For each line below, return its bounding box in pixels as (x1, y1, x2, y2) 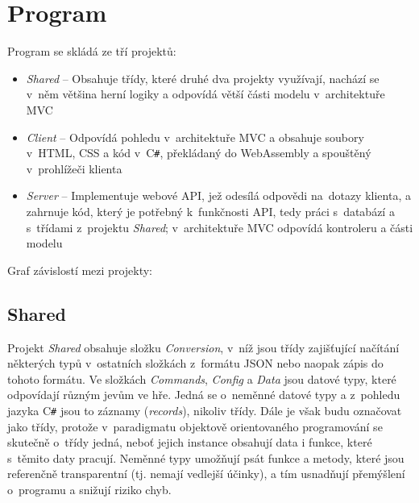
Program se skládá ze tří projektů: (7, 43, 176, 60)
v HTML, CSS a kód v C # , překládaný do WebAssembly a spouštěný (26, 144, 371, 161)
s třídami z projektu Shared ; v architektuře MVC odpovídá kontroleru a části (26, 218, 413, 235)
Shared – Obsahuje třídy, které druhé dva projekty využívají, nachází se (26, 69, 380, 86)
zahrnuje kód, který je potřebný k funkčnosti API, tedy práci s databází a (26, 202, 395, 219)
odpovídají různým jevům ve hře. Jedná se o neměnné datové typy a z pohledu (7, 386, 400, 403)
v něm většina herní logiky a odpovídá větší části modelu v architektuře (26, 85, 385, 102)
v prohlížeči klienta (26, 160, 122, 177)
